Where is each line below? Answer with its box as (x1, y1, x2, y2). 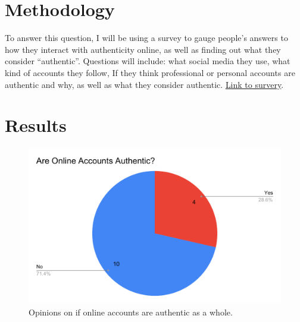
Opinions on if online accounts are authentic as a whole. (29, 305, 233, 318)
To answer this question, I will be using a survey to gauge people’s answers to (5, 31, 288, 44)
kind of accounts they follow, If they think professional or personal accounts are (5, 66, 295, 78)
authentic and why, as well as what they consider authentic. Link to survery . (5, 78, 284, 90)
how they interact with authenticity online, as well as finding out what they (5, 43, 281, 55)
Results (5, 113, 67, 137)
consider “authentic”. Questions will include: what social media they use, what (5, 55, 290, 67)
